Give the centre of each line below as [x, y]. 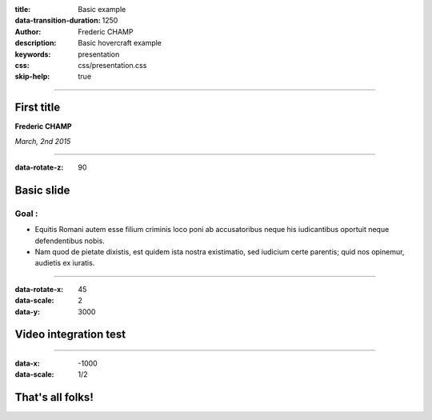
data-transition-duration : [58, 21]
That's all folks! [54, 397]
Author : [28, 31]
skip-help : [32, 77]
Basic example [102, 9]
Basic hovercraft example [120, 43]
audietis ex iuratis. [65, 263]
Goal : [26, 214]
